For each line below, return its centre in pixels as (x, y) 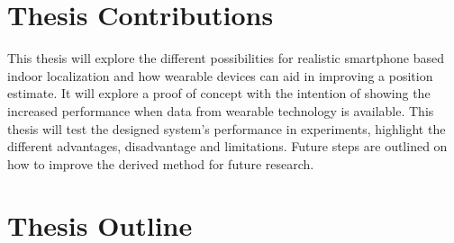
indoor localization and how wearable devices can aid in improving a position (220, 75)
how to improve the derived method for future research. (161, 163)
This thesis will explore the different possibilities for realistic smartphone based (226, 58)
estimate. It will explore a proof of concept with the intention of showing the (219, 93)
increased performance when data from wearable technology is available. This (221, 110)
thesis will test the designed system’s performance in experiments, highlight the (227, 128)
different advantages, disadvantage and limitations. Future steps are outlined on (227, 146)
